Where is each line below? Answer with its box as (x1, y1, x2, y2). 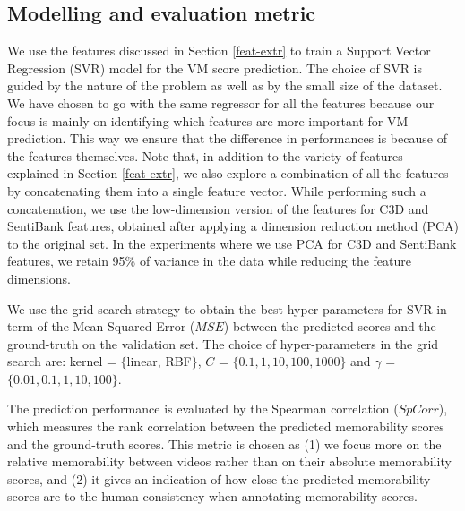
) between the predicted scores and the (223, 317, 436, 336)
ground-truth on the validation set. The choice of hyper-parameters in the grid (7, 334, 439, 353)
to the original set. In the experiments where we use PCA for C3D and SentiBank (7, 234, 457, 252)
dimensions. (7, 268, 71, 287)
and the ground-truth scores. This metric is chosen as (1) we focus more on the (7, 434, 442, 453)
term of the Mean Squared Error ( (7, 317, 195, 336)
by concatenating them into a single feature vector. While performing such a (7, 181, 426, 200)
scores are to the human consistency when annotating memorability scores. (7, 487, 418, 506)
